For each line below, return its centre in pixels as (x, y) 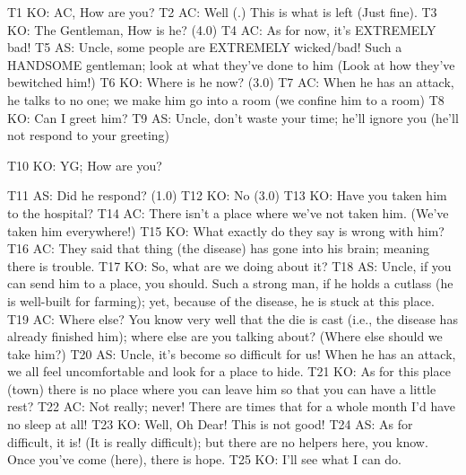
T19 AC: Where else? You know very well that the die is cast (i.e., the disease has (233, 318)
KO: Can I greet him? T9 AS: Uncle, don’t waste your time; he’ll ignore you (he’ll (233, 117)
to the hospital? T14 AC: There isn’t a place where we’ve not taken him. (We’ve (228, 212)
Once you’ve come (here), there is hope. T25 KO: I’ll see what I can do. (205, 459)
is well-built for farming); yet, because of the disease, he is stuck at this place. (221, 300)
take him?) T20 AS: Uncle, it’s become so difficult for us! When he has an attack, (232, 353)
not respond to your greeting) (89, 135)
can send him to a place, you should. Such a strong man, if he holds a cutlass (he (230, 283)
